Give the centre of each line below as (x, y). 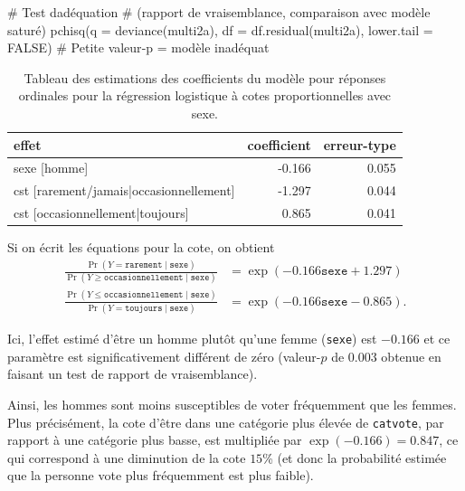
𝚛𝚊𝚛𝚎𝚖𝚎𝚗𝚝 (144, 264)
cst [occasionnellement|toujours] (101, 213)
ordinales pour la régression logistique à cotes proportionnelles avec (205, 95)
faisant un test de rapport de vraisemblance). (133, 374)
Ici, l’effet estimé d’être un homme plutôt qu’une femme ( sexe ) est (192, 339)
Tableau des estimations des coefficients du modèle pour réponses (205, 77)
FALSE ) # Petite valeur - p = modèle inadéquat (138, 47)
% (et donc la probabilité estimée (355, 457)
